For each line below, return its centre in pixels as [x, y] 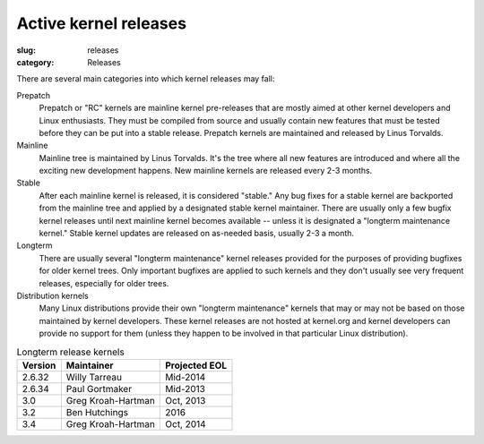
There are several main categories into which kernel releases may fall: [146, 79]
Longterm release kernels [70, 352]
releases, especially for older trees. [104, 283]
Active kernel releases [102, 23]
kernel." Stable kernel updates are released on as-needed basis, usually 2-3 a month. [196, 234]
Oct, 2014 [186, 423]
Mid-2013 [186, 388]
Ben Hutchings [97, 412]
